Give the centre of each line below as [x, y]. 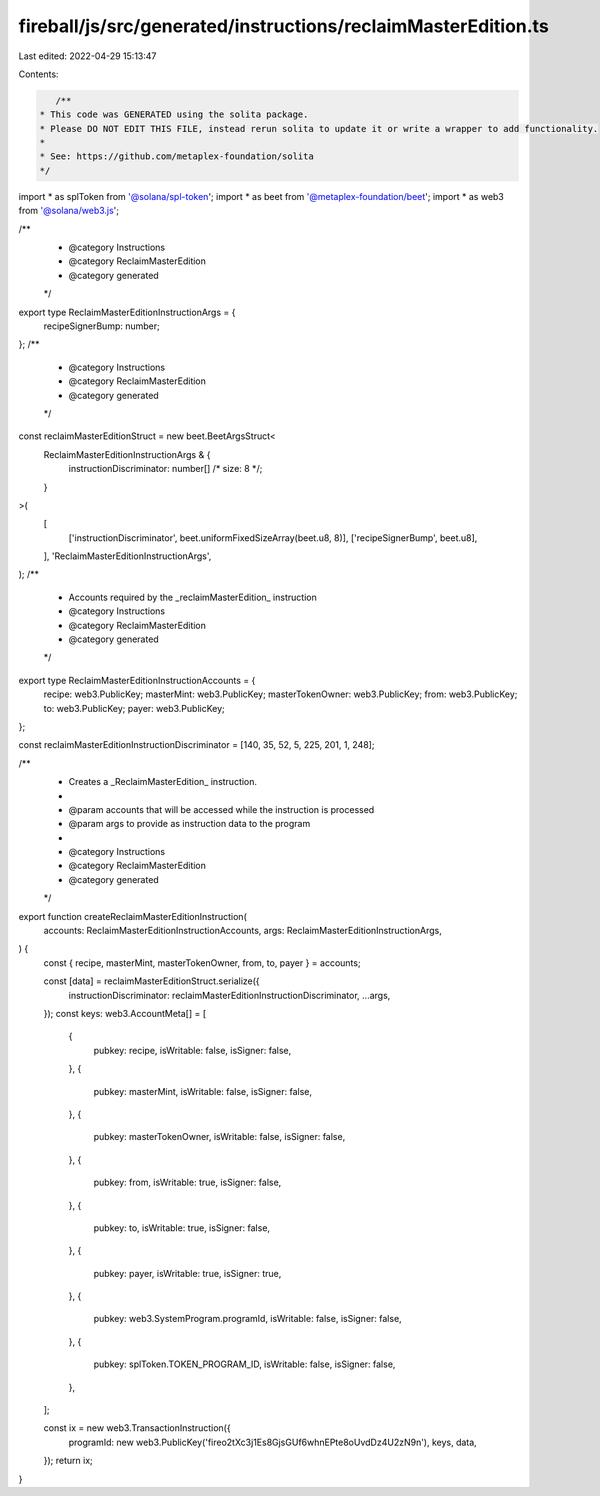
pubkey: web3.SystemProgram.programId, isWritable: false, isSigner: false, [247, 1319]
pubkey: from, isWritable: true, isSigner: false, [187, 1182]
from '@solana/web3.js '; [69, 211]
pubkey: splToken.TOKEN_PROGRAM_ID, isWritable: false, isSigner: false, [244, 1364]
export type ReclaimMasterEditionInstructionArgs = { [127, 312]
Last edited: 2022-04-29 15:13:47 [87, 56]
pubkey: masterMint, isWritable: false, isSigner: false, [202, 1091]
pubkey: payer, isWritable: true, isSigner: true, [187, 1273]
